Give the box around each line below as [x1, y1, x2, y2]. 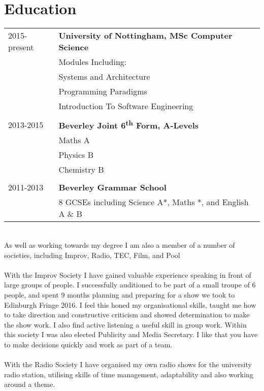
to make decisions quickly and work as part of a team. [4, 339, 173, 349]
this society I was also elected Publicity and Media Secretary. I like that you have [4, 329, 258, 340]
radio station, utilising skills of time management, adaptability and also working [4, 369, 253, 379]
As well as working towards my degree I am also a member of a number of [4, 240, 235, 250]
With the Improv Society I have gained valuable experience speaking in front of [4, 269, 251, 280]
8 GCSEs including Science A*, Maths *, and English [58, 196, 249, 208]
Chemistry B [58, 164, 104, 176]
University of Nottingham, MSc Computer [58, 29, 233, 42]
